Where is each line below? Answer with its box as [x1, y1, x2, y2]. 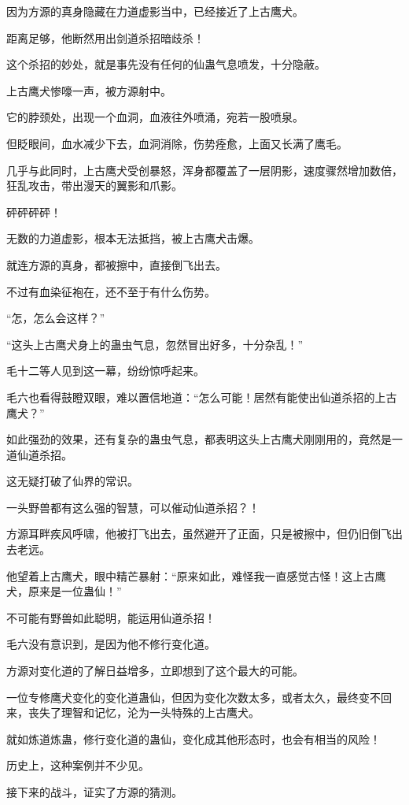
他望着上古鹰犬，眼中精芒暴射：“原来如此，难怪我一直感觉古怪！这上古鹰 [6, 567, 386, 584]
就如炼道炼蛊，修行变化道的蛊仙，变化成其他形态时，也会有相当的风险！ [6, 730, 381, 747]
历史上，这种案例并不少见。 [6, 757, 149, 773]
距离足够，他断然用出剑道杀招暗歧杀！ [6, 29, 204, 46]
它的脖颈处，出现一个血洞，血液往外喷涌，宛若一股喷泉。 [6, 109, 304, 125]
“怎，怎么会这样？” [6, 310, 105, 326]
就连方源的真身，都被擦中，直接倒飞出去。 [6, 256, 227, 273]
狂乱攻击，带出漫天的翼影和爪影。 [6, 177, 182, 194]
